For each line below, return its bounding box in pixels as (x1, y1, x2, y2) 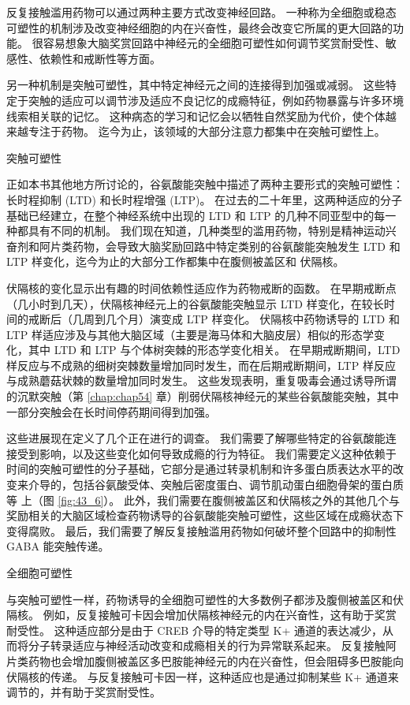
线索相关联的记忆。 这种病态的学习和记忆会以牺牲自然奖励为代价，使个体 (6, 107, 386, 124)
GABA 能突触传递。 (6, 538, 110, 554)
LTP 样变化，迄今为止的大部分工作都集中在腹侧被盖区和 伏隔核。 (6, 253, 345, 270)
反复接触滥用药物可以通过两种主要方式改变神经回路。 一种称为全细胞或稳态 (6, 4, 397, 20)
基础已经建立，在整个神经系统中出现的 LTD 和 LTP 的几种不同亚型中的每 (6, 207, 386, 223)
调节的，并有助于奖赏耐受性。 (6, 684, 161, 700)
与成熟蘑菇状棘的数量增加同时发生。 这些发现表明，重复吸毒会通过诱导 (6, 372, 375, 389)
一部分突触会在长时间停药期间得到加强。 (6, 403, 216, 420)
